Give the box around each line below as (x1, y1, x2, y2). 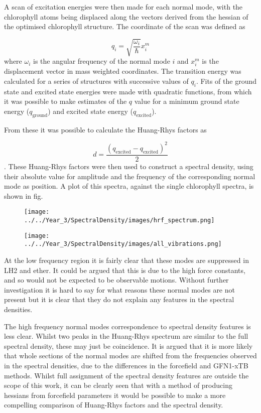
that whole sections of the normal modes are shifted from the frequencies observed (4, 350, 257, 361)
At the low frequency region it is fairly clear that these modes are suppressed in (4, 254, 249, 265)
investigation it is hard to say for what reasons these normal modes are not (4, 284, 235, 295)
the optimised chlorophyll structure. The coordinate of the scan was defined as (4, 21, 245, 32)
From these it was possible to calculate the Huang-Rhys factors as (4, 124, 207, 134)
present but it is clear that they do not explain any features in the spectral (4, 294, 234, 305)
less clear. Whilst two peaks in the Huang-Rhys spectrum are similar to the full (4, 331, 248, 341)
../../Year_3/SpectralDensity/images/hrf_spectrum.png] (24, 217, 215, 224)
